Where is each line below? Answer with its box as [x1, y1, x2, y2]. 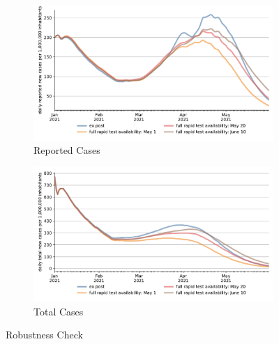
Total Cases [33, 304, 84, 318]
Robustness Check [6, 327, 83, 342]
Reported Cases [33, 143, 100, 157]
